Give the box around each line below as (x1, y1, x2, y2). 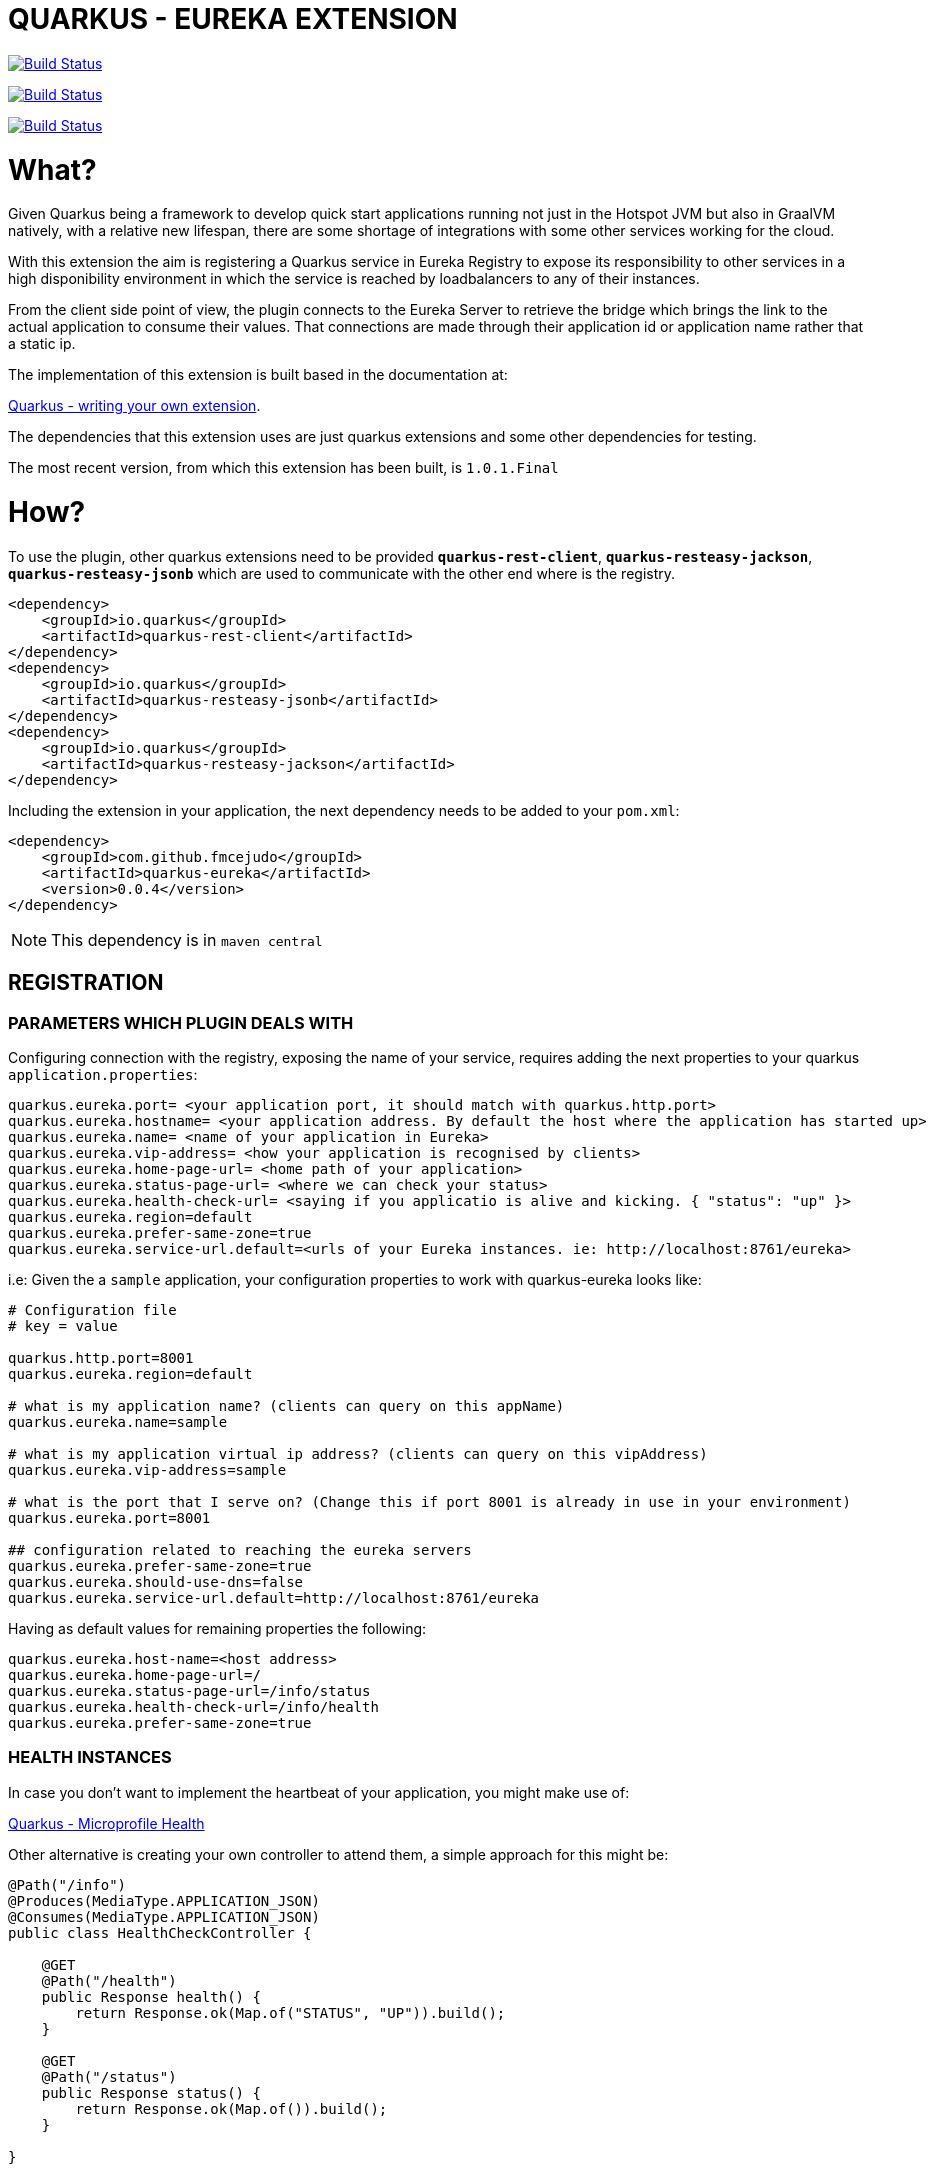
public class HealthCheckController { (8, 1924, 312, 1941)
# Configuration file (8, 1301, 177, 1318)
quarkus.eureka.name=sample (8, 1413, 228, 1430)
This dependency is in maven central (51, 929, 323, 950)
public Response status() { (41, 2084, 261, 2101)
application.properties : (8, 1065, 198, 1083)
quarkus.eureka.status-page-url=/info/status (8, 1682, 371, 1699)
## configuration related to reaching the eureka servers (8, 1541, 472, 1558)
